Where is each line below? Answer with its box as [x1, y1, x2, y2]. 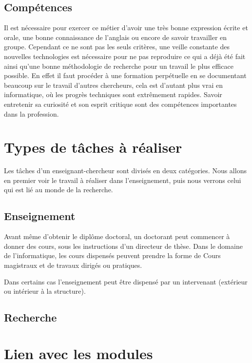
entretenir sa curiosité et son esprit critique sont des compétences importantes [4, 99, 237, 109]
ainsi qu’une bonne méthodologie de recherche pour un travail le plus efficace [4, 60, 233, 71]
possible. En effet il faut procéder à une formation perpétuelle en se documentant [4, 70, 247, 81]
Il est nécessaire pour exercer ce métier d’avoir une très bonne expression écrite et [4, 22, 248, 33]
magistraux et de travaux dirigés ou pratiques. [4, 260, 142, 270]
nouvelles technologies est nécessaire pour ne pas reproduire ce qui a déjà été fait [4, 51, 246, 61]
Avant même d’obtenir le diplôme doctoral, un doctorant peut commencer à [4, 231, 230, 242]
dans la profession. [4, 108, 59, 119]
